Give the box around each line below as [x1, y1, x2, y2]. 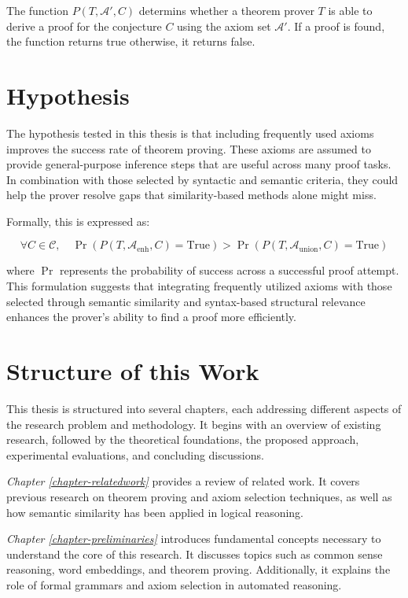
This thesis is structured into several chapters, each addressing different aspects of [6, 400, 402, 416]
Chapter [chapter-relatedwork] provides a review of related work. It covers [6, 473, 360, 489]
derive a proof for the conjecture [6, 17, 162, 34]
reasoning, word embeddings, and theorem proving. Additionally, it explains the [6, 561, 391, 578]
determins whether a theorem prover [138, 2, 314, 18]
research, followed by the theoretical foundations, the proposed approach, [6, 431, 359, 448]
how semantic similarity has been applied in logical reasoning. [6, 504, 303, 520]
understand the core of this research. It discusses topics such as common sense [6, 545, 383, 562]
